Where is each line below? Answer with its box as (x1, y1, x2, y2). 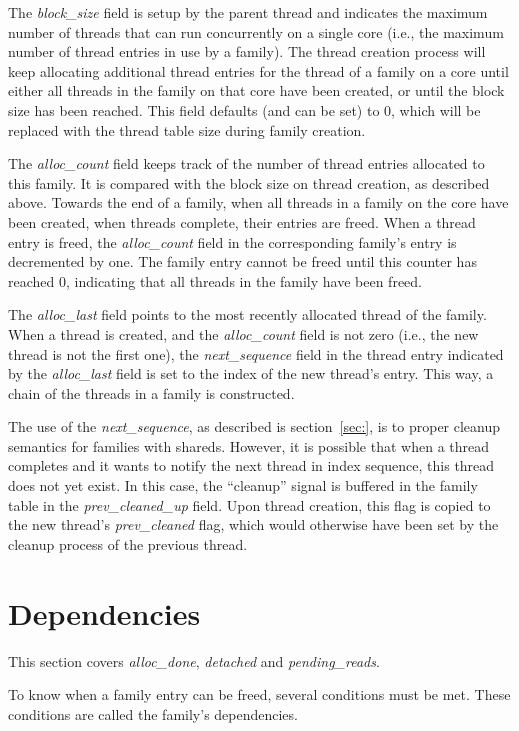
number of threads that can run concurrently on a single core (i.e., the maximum (8, 21, 504, 42)
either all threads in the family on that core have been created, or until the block (8, 80, 505, 101)
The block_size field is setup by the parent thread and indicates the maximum (8, 2, 488, 22)
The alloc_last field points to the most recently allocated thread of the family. (8, 304, 487, 325)
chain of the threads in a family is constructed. (8, 382, 295, 403)
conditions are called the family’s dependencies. (8, 703, 298, 724)
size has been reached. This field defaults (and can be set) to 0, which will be (8, 99, 481, 120)
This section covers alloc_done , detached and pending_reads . (8, 650, 380, 671)
